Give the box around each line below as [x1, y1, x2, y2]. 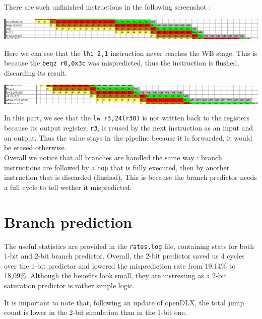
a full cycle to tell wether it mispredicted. [4, 181, 132, 192]
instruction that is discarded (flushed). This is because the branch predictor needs [4, 172, 257, 182]
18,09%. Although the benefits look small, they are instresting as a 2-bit [4, 270, 227, 281]
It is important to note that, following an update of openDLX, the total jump [4, 297, 244, 307]
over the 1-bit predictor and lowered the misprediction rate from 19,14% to [4, 260, 236, 271]
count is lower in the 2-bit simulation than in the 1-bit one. [4, 307, 187, 317]
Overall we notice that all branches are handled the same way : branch [4, 152, 222, 162]
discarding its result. [4, 67, 67, 78]
